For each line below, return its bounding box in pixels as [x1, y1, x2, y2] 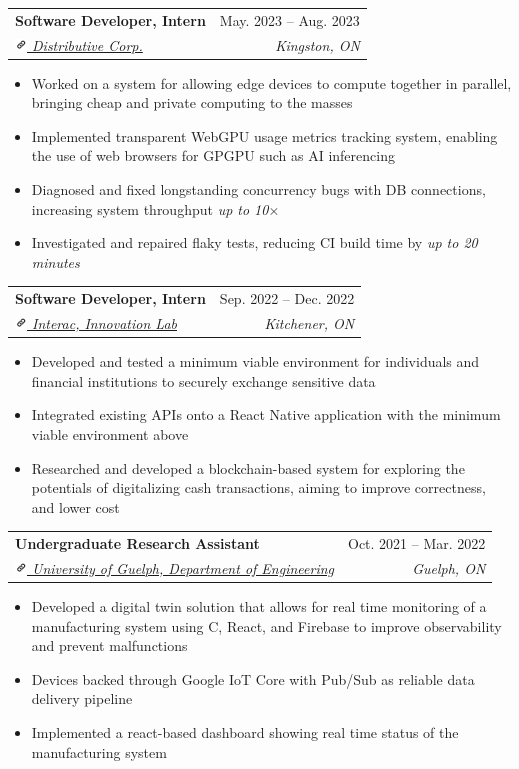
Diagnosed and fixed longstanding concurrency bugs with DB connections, [31, 179, 486, 200]
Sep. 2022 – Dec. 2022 [219, 288, 355, 309]
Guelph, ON [412, 557, 486, 578]
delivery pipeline [31, 688, 133, 709]
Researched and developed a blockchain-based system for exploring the [31, 457, 465, 478]
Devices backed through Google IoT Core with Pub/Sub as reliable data [31, 668, 475, 689]
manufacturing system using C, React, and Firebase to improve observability [31, 615, 502, 636]
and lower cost [31, 496, 120, 517]
